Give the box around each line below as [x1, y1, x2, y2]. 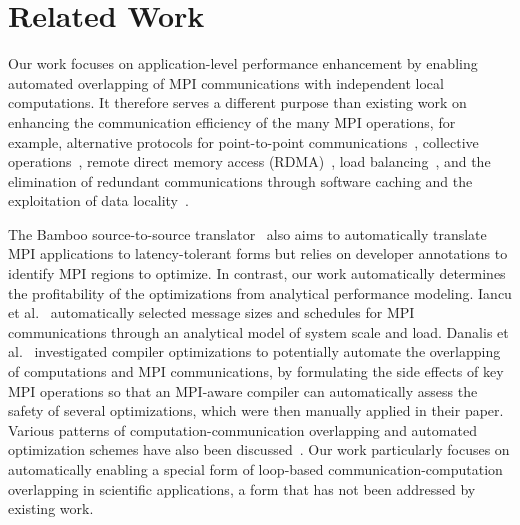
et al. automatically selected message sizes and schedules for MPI [8, 302, 415, 323]
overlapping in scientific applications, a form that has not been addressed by [8, 478, 476, 499]
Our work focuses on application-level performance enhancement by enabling [8, 53, 478, 74]
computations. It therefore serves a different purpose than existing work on [8, 92, 467, 113]
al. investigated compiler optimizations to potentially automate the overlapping [8, 341, 501, 362]
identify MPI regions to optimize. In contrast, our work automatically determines [8, 263, 506, 284]
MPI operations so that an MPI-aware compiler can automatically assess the [8, 380, 478, 401]
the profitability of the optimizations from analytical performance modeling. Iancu [8, 282, 512, 303]
